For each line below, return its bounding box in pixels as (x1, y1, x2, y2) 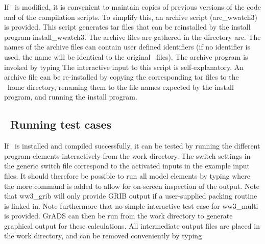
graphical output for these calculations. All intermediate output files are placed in (4, 220, 260, 231)
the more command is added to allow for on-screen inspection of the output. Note (4, 180, 260, 191)
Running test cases (10, 116, 112, 132)
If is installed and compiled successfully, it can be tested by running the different (4, 140, 260, 151)
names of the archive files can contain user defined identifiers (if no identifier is (4, 41, 250, 52)
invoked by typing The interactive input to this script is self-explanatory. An (4, 61, 244, 72)
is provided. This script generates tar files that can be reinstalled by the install (4, 21, 251, 32)
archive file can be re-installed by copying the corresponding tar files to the (4, 71, 239, 82)
